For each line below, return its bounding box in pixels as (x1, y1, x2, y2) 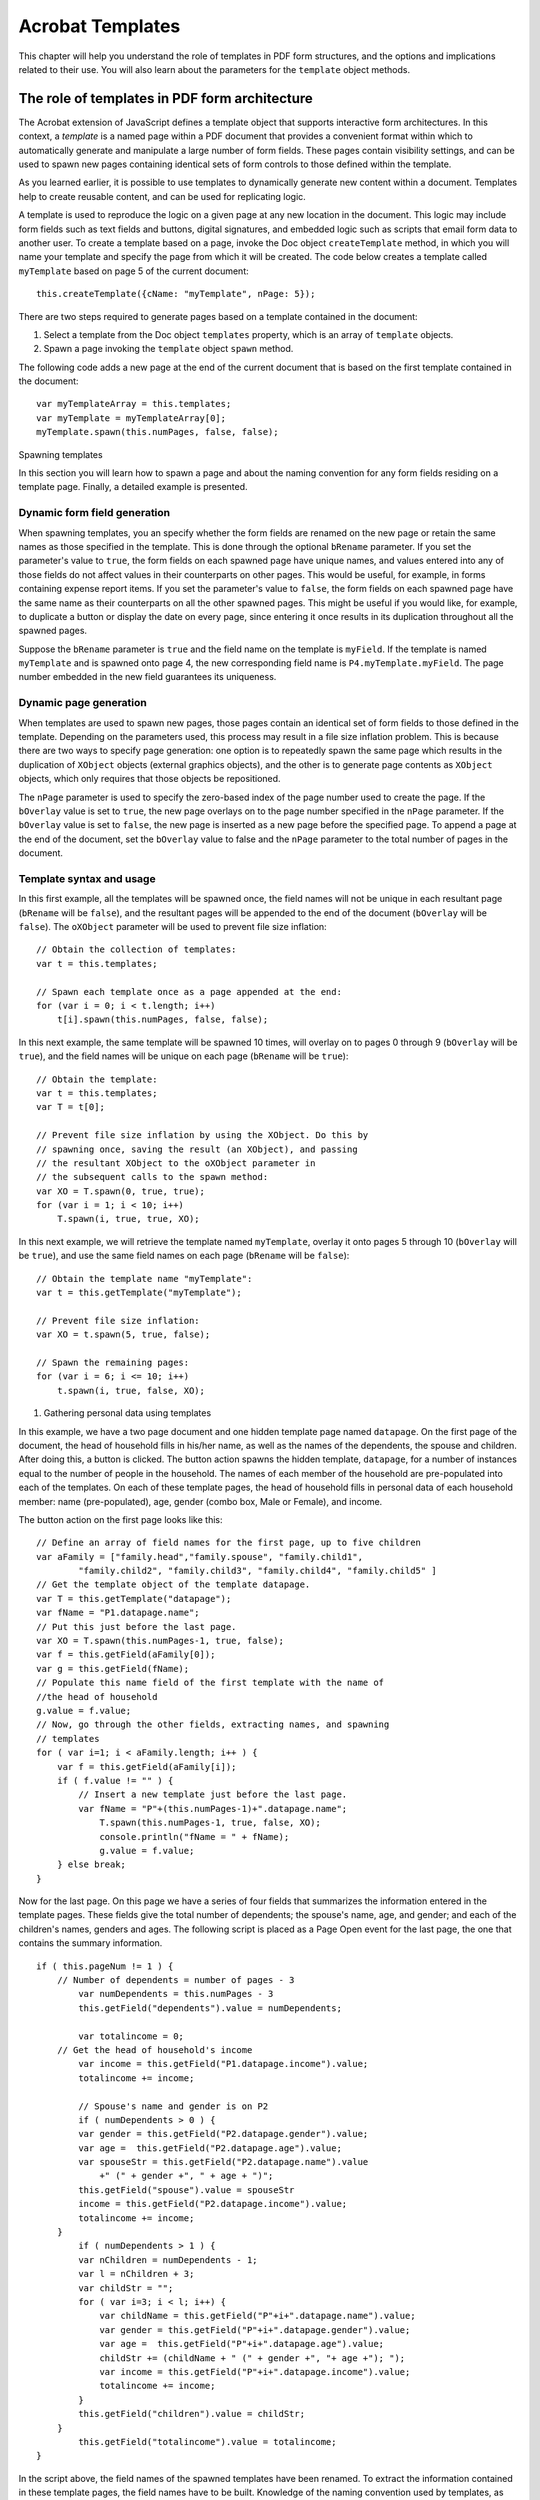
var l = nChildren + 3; (78, 2268, 195, 2280)
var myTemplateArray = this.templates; (36, 398, 232, 410)
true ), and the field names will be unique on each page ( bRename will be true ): (18, 1050, 349, 1062)
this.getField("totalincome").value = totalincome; (78, 2436, 337, 2447)
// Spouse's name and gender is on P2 (78, 2100, 269, 2112)
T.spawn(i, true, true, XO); (56, 1213, 200, 1225)
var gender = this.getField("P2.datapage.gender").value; (78, 2128, 369, 2140)
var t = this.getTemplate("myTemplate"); (36, 1287, 242, 1299)
